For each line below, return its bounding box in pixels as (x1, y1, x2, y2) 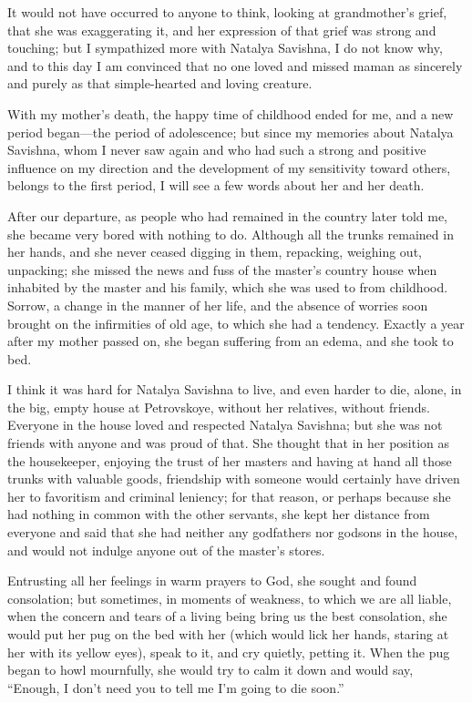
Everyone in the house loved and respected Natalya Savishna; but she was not (7, 415, 443, 434)
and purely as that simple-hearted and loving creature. (7, 74, 313, 93)
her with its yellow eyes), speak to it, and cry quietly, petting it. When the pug (7, 642, 450, 661)
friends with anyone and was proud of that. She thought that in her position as (7, 433, 450, 453)
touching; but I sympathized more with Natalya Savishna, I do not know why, (7, 38, 443, 57)
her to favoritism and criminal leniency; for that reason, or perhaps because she (7, 486, 451, 505)
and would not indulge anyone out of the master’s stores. (7, 540, 325, 559)
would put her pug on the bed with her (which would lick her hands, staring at (7, 625, 449, 643)
